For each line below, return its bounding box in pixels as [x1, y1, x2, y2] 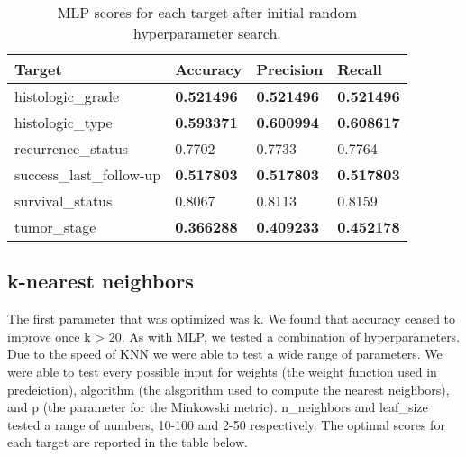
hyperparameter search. [132, 23, 281, 43]
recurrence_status [14, 138, 129, 159]
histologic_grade [14, 86, 120, 106]
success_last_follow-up [14, 164, 161, 185]
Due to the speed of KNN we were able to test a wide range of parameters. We [7, 344, 443, 363]
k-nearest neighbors [7, 267, 194, 295]
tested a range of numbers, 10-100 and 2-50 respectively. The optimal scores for [7, 415, 445, 434]
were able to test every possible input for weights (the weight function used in [7, 361, 437, 380]
